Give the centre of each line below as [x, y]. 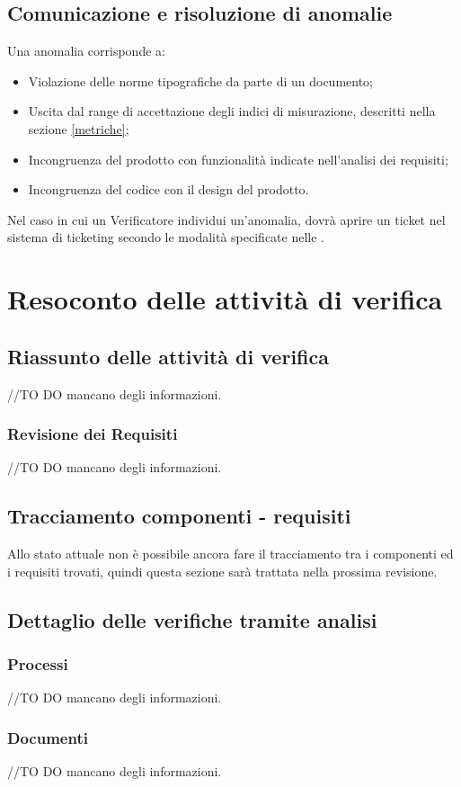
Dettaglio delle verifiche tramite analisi [192, 619]
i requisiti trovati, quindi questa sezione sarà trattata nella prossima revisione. [222, 571]
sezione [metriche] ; [79, 128]
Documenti [48, 737]
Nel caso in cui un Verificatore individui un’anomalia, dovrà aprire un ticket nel [226, 219]
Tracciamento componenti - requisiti [179, 516]
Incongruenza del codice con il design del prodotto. [168, 189]
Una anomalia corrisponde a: [86, 51]
